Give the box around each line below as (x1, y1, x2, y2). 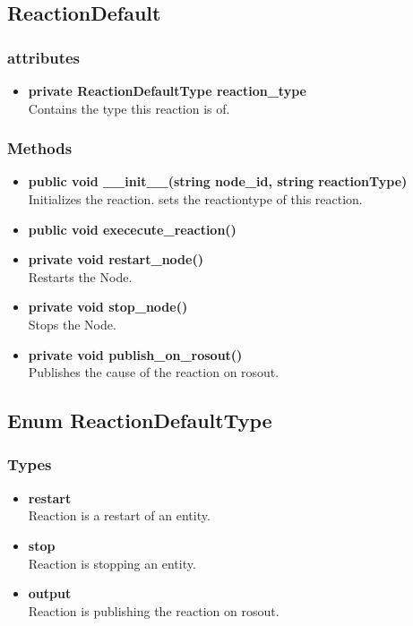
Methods (7, 137, 73, 159)
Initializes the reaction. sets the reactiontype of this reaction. (28, 190, 363, 208)
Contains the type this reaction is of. (28, 99, 230, 117)
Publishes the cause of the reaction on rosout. (28, 363, 280, 382)
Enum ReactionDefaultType (7, 407, 272, 434)
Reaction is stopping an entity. (28, 553, 196, 572)
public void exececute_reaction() (28, 219, 237, 238)
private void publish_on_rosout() (28, 345, 243, 364)
